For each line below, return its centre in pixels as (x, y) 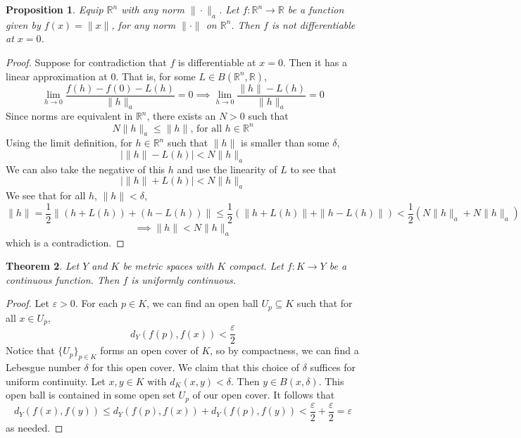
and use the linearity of (227, 169)
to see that (313, 169)
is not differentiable (313, 24)
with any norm (153, 9)
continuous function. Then (63, 279)
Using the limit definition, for (69, 143)
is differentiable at (217, 62)
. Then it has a (315, 62)
